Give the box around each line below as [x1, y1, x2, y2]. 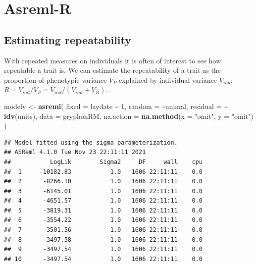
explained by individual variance [119, 74, 217, 85]
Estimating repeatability [4, 32, 131, 47]
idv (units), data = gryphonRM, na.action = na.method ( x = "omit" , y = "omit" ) [4, 110, 254, 121]
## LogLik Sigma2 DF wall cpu [4, 158, 203, 165]
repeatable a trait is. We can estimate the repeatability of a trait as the [4, 65, 221, 75]
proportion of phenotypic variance [4, 74, 107, 85]
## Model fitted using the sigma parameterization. [4, 139, 178, 146]
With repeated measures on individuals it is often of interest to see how [4, 55, 221, 65]
